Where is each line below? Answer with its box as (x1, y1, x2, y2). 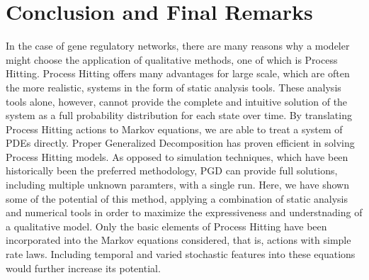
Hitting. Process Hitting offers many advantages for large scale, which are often (6, 66, 350, 81)
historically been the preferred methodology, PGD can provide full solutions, (6, 163, 338, 178)
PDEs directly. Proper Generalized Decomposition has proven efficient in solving (6, 135, 355, 150)
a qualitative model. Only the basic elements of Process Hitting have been (6, 218, 327, 233)
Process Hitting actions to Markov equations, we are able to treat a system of (6, 121, 343, 136)
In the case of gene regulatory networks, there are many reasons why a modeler (6, 38, 350, 53)
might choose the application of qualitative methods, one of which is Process (6, 52, 338, 67)
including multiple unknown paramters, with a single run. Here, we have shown (6, 177, 349, 192)
